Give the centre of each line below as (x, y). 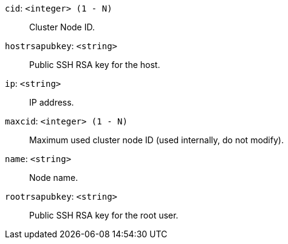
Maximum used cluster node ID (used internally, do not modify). (156, 140)
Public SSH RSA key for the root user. (104, 215)
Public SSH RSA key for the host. (95, 65)
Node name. (54, 178)
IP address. (52, 102)
